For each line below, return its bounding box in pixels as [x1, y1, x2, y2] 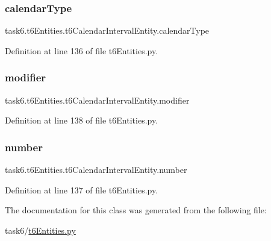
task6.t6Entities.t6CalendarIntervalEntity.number [5, 163, 187, 176]
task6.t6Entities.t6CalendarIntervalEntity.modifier [5, 93, 190, 106]
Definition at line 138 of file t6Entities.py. [5, 114, 158, 127]
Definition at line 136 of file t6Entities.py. [5, 44, 158, 57]
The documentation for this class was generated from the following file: [5, 204, 267, 216]
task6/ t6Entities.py [5, 224, 76, 236]
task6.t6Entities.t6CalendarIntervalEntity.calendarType [5, 24, 210, 37]
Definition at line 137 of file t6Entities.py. [5, 183, 158, 196]
